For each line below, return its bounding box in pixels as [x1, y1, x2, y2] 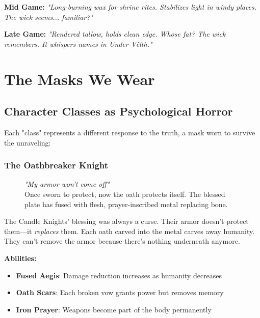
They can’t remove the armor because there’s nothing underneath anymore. [4, 236, 240, 246]
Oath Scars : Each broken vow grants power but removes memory [16, 287, 224, 298]
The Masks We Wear [4, 68, 155, 89]
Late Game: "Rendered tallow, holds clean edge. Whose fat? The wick [4, 28, 226, 39]
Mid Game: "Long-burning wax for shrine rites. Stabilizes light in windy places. [4, 2, 257, 12]
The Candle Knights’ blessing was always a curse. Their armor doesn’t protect [4, 216, 249, 226]
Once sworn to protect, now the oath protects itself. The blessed [24, 188, 225, 199]
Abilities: [4, 252, 37, 263]
